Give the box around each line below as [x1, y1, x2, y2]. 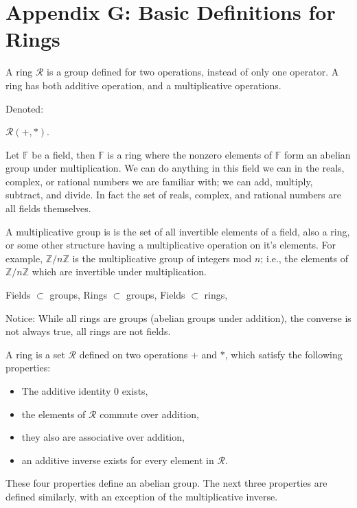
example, [5, 251, 43, 265]
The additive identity [21, 384, 111, 397]
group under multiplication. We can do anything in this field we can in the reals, [5, 161, 345, 175]
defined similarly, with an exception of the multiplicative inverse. [5, 489, 278, 503]
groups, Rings [49, 288, 108, 302]
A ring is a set [5, 347, 65, 361]
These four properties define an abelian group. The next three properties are [5, 476, 327, 490]
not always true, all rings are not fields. [5, 324, 171, 338]
